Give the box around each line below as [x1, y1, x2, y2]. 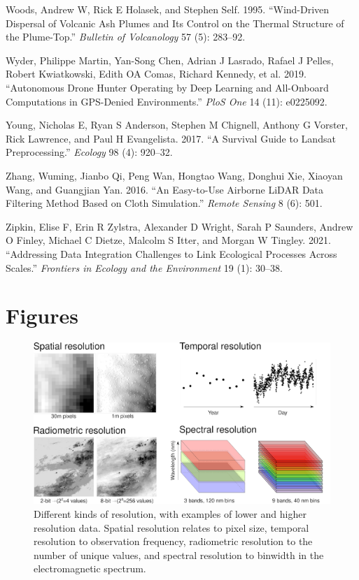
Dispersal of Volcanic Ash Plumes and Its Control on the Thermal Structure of [6, 15, 344, 30]
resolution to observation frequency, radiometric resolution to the [34, 534, 313, 549]
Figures [6, 301, 78, 330]
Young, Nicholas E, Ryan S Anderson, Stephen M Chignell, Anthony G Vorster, [6, 117, 348, 132]
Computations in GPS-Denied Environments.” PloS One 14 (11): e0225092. [6, 94, 328, 108]
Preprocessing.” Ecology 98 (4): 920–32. [6, 145, 173, 159]
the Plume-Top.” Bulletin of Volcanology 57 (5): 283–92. [6, 29, 246, 44]
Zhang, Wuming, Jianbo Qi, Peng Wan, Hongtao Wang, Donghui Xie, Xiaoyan [6, 168, 343, 182]
